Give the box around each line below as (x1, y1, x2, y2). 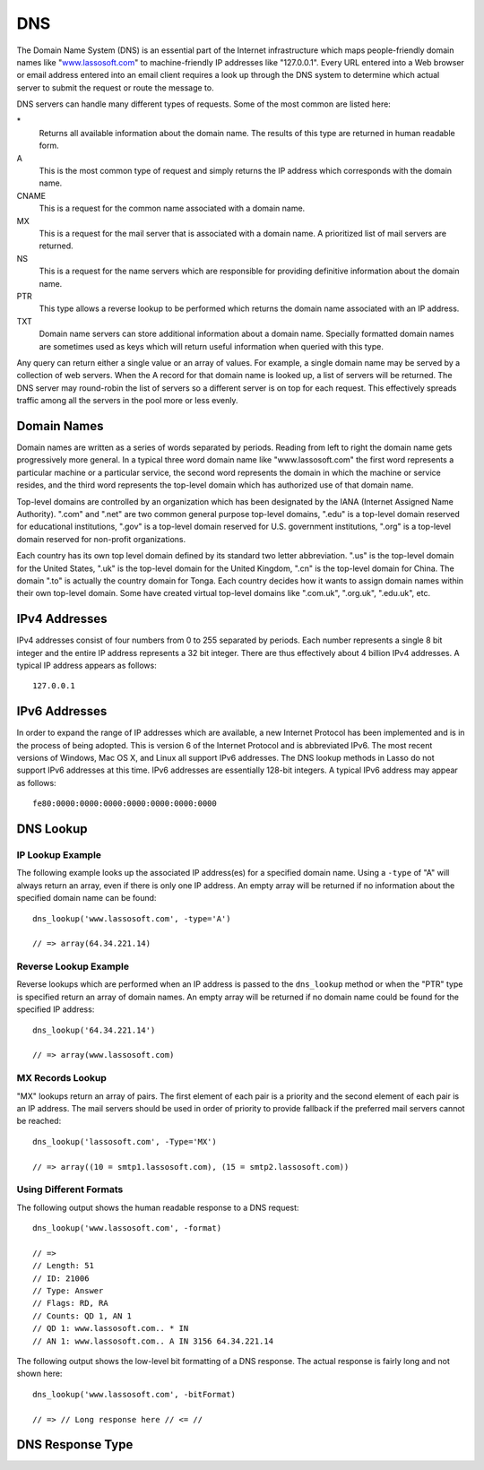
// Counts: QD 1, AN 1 (32, 1310, 133, 1321)
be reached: (16, 1116, 62, 1127)
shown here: (16, 1368, 63, 1379)
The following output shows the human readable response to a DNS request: (16, 1202, 299, 1213)
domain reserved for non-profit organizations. (16, 533, 186, 544)
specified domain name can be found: (16, 893, 157, 904)
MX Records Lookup (16, 1072, 108, 1085)
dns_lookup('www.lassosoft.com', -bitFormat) (32, 1389, 237, 1399)
